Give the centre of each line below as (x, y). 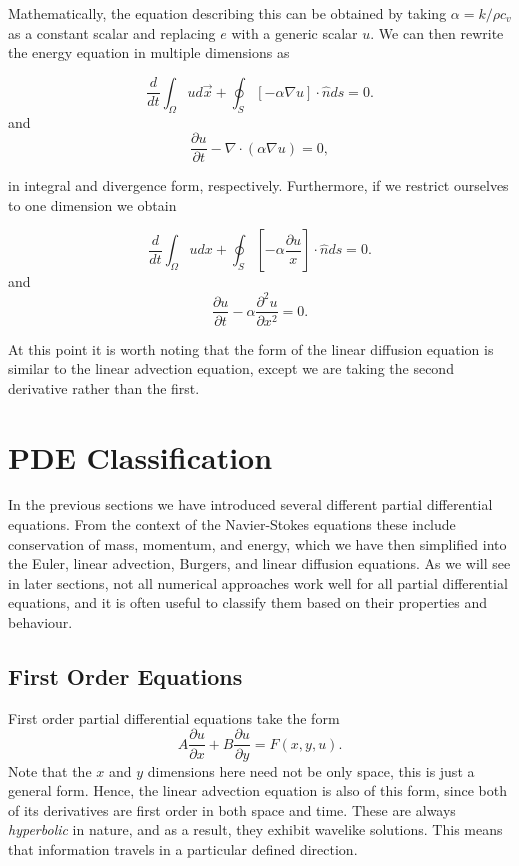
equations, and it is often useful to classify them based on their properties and (248, 602)
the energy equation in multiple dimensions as (149, 52)
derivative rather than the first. (104, 387)
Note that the (50, 770)
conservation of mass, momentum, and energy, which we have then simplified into (257, 543)
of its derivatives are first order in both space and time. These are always (232, 809)
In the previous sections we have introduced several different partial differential (250, 504)
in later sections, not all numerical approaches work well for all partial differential (258, 582)
